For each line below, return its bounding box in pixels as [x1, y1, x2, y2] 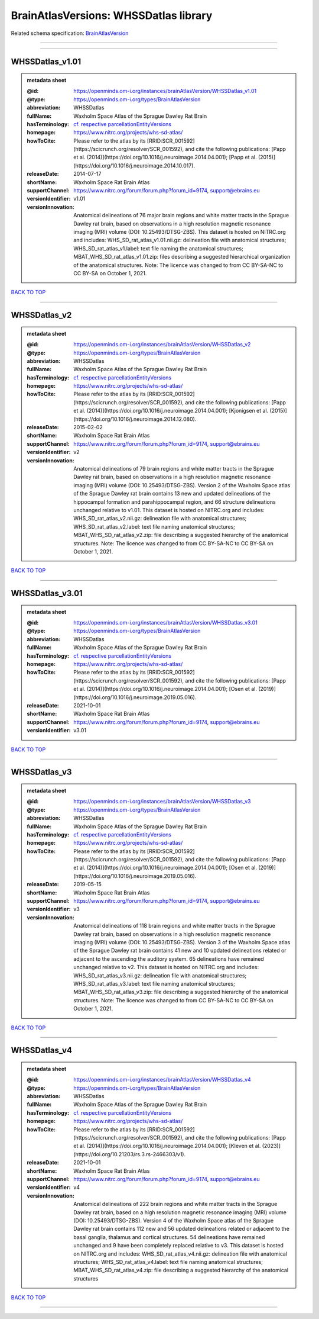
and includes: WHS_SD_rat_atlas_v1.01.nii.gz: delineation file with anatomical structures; [73, 237, 287, 244]
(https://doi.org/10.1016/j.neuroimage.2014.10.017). [73, 162, 195, 169]
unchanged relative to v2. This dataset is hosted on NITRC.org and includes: [73, 964, 259, 971]
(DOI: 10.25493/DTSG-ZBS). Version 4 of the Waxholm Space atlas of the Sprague [73, 1217, 274, 1224]
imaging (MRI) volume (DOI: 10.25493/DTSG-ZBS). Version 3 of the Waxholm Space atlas [73, 938, 291, 945]
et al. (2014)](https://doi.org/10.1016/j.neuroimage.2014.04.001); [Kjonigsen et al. [73, 407, 269, 414]
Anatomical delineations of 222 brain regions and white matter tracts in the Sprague [73, 1201, 278, 1208]
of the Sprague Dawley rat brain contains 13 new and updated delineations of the [73, 490, 271, 497]
